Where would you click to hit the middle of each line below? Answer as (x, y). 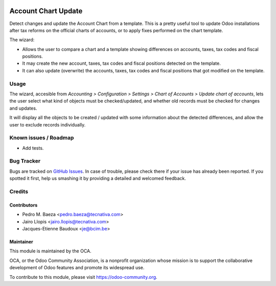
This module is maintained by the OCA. (50, 251)
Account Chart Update (46, 11)
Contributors (24, 205)
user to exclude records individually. (48, 124)
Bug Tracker (25, 161)
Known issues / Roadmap (42, 138)
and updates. (23, 108)
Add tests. (33, 148)
